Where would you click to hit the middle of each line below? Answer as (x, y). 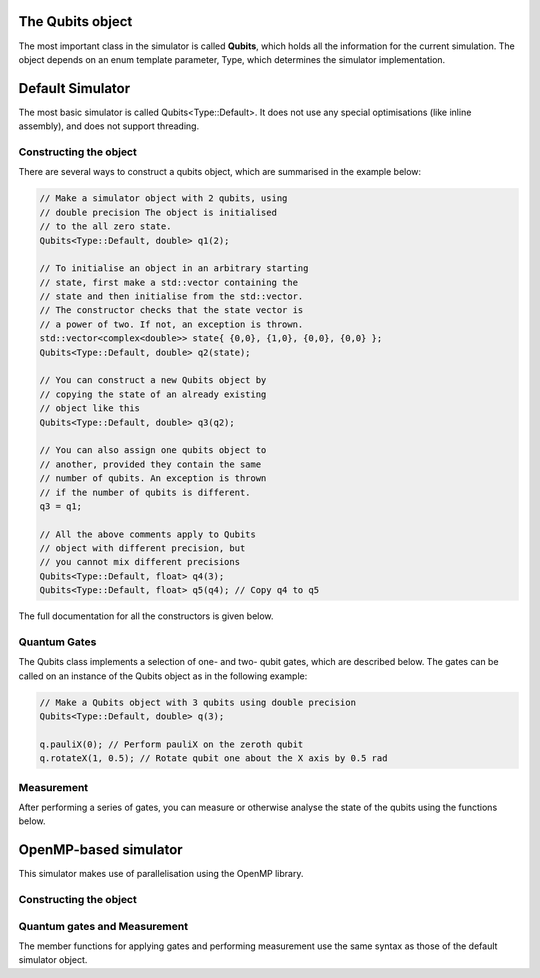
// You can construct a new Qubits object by (153, 380)
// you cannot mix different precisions (139, 562)
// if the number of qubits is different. (145, 492)
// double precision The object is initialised (158, 212)
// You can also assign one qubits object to (153, 450)
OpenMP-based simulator (101, 850)
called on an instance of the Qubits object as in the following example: (163, 676)
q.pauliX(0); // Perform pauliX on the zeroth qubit (171, 744)
